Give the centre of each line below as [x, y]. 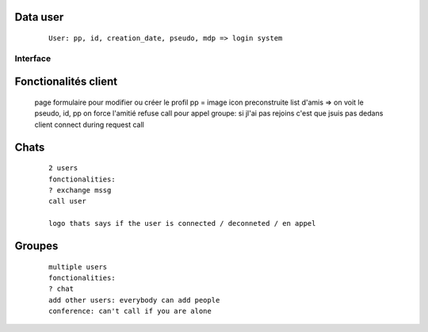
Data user [39, 17]
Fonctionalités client [66, 82]
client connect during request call [89, 124]
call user [67, 201]
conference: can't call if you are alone [130, 311]
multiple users [78, 267]
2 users [63, 168]
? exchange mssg [80, 190]
